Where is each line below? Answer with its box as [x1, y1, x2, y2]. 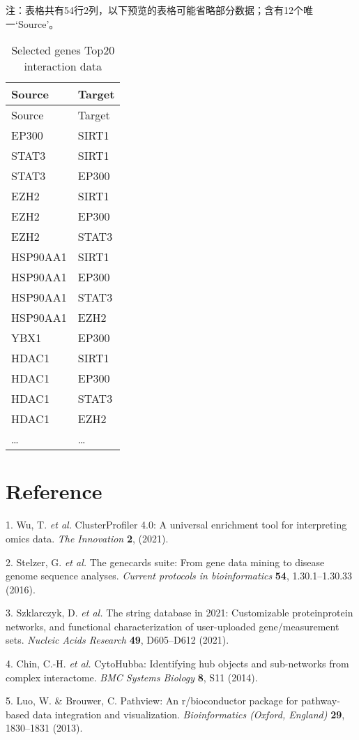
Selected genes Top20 [11, 42, 115, 59]
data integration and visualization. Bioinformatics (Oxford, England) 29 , [32, 706, 345, 721]
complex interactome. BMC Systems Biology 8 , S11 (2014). [6, 669, 258, 684]
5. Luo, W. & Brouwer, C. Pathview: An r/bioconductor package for [6, 693, 298, 708]
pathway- [300, 693, 340, 708]
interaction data [24, 58, 102, 75]
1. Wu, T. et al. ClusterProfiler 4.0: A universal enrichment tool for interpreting [6, 517, 347, 532]
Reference [6, 477, 102, 505]
